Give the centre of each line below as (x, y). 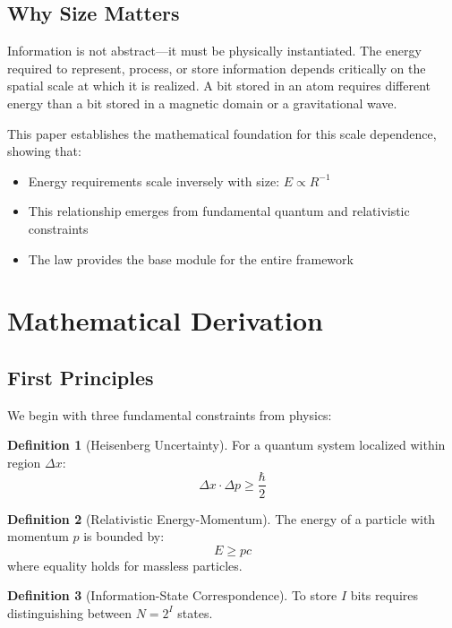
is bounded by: (124, 536)
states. (195, 612)
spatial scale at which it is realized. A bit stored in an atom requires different (219, 86)
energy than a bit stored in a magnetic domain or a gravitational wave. (202, 103)
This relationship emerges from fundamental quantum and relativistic (219, 211)
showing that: (44, 151)
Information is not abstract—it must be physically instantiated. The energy (214, 51)
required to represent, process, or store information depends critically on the (217, 68)
